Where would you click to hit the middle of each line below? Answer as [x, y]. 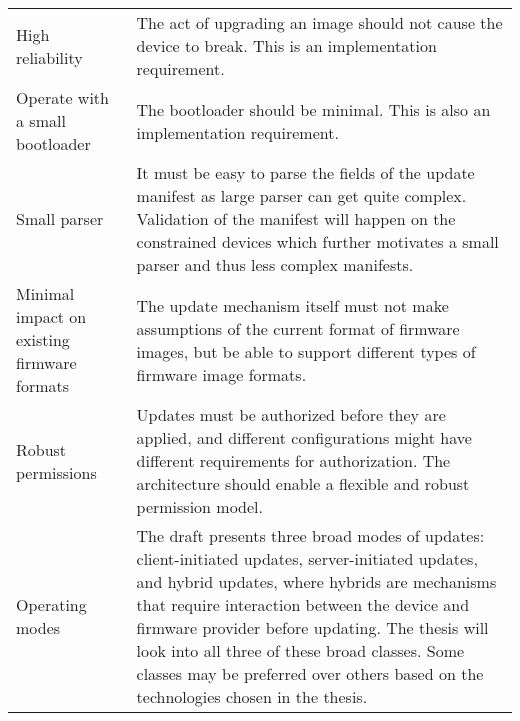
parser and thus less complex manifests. [275, 264]
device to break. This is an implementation [286, 45]
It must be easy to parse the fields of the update [305, 172]
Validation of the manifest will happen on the [296, 218]
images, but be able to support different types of [306, 351]
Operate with [62, 97]
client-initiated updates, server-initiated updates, [307, 558]
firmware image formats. [221, 374]
